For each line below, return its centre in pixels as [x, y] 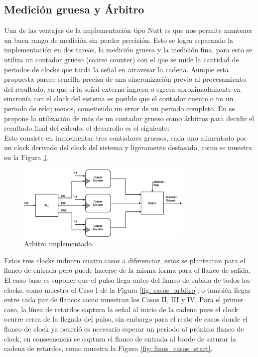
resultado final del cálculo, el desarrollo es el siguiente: [87, 128]
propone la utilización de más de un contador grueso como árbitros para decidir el [129, 118]
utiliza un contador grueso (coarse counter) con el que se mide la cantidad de [122, 59]
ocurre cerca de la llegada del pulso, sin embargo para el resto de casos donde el [126, 319]
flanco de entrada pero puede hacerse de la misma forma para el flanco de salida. [127, 270]
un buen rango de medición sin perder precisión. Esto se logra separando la [119, 40]
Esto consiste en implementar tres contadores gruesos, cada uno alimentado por [126, 137]
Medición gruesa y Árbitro [74, 9]
